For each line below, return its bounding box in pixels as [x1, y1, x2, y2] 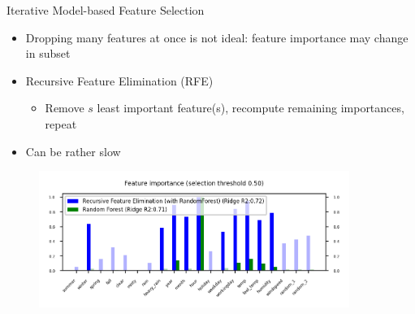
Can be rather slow [25, 142, 121, 159]
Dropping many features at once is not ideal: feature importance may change [25, 28, 409, 46]
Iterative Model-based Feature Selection [6, 2, 205, 18]
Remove [45, 99, 84, 116]
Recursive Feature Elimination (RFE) [25, 72, 214, 89]
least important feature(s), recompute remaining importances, [97, 99, 404, 116]
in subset [25, 45, 71, 62]
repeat [45, 115, 77, 132]
